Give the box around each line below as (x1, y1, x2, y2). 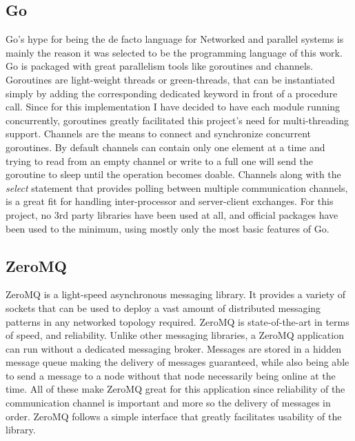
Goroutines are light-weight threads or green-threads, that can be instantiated (6, 72, 335, 86)
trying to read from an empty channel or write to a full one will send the (6, 153, 313, 168)
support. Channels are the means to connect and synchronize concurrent (6, 126, 312, 141)
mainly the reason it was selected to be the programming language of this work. (6, 45, 343, 59)
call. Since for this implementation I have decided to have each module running (6, 99, 341, 114)
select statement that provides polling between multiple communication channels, (6, 180, 348, 195)
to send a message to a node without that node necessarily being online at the (6, 368, 336, 382)
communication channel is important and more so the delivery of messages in (6, 395, 331, 410)
